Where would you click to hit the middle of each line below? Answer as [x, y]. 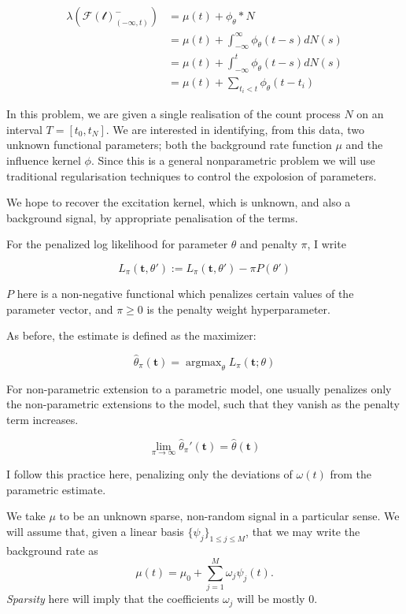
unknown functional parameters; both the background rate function [169, 145]
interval [24, 129]
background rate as [52, 550]
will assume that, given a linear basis [95, 531]
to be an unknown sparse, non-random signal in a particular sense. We [229, 516]
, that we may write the [303, 531]
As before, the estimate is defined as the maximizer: [131, 335]
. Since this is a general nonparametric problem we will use [233, 160]
